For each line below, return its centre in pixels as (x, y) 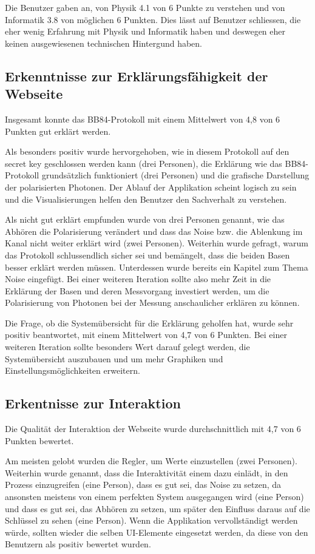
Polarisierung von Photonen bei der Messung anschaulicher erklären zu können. (152, 302)
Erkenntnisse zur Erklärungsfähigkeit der (137, 76)
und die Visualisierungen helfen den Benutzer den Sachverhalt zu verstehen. (146, 199)
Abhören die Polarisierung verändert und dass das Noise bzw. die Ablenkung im (154, 231)
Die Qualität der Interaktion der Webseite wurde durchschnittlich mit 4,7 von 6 (153, 429)
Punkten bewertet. (39, 440)
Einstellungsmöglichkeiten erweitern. (73, 370)
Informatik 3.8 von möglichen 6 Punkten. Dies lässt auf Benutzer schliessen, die (153, 19)
